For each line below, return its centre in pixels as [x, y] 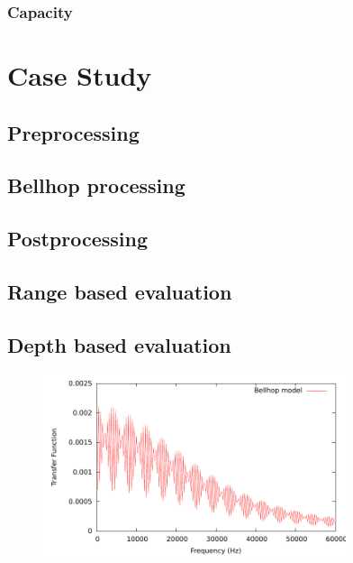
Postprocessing [78, 239]
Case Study [80, 75]
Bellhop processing [96, 185]
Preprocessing [73, 132]
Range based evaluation [120, 291]
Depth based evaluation [119, 344]
